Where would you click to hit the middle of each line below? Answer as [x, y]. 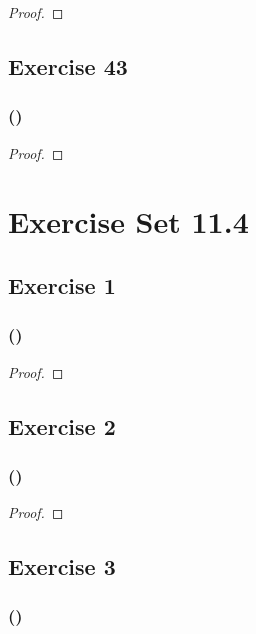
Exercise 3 [62, 566]
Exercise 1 [62, 284]
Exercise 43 [68, 65]
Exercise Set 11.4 [128, 221]
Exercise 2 [62, 425]
